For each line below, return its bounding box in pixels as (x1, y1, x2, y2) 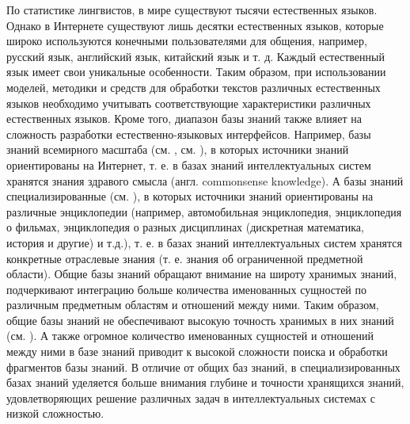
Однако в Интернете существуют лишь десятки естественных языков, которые (6, 17, 384, 33)
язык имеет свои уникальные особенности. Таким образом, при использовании (6, 63, 386, 80)
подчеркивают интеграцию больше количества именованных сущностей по (6, 281, 367, 297)
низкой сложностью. (6, 405, 104, 422)
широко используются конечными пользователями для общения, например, (6, 32, 367, 49)
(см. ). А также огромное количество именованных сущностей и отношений (6, 327, 374, 344)
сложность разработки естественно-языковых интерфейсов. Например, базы (6, 125, 371, 142)
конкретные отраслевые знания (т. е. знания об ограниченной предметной (6, 250, 363, 266)
